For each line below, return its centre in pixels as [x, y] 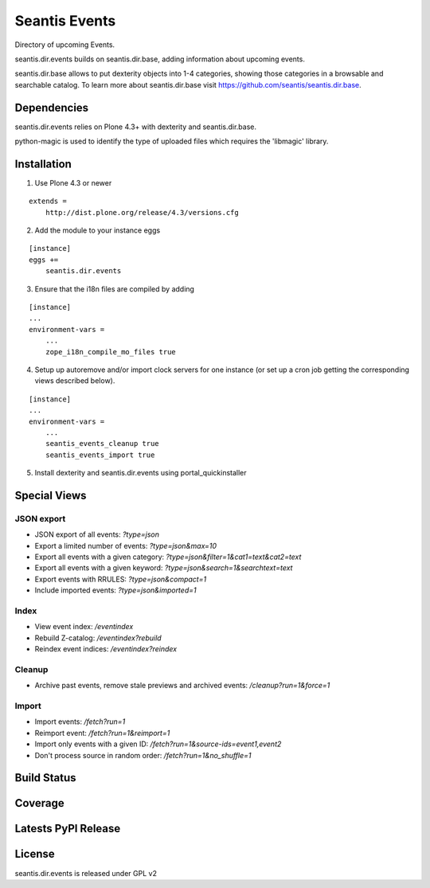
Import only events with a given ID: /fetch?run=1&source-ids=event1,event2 [158, 744]
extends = [48, 201]
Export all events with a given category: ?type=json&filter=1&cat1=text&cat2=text [168, 557]
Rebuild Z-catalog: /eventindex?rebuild [98, 638]
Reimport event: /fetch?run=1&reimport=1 [102, 733]
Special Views [51, 495]
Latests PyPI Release [68, 829]
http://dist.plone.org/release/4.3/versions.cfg [142, 212]
